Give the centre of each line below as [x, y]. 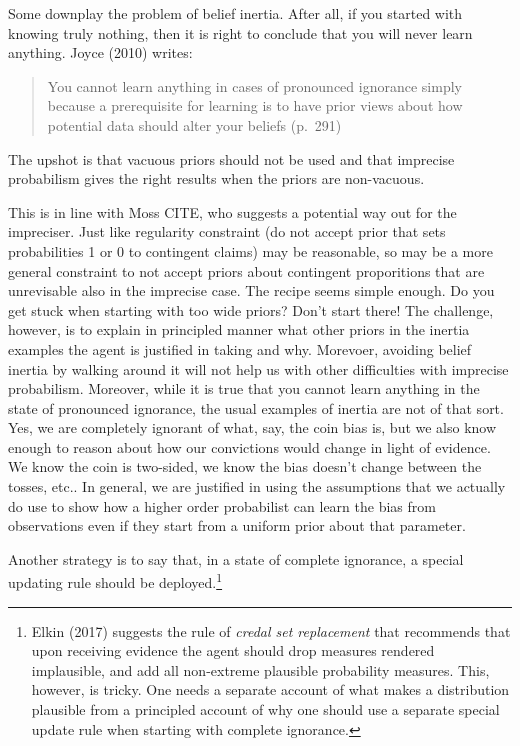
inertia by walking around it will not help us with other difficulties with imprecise [258, 368]
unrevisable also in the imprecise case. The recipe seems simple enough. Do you [251, 290]
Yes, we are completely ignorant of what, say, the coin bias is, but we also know [252, 427]
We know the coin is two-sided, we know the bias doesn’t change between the [245, 466]
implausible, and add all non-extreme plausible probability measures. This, [260, 669]
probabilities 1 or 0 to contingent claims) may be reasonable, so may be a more [250, 250]
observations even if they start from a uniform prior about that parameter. [237, 525]
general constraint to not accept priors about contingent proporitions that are [246, 270]
